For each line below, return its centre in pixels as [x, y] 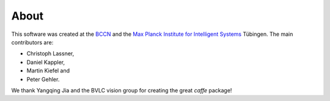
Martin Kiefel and [48, 71]
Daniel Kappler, [46, 62]
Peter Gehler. [43, 79]
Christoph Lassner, [50, 54]
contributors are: [32, 42]
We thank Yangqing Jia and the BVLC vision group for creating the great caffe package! [122, 90]
